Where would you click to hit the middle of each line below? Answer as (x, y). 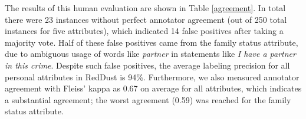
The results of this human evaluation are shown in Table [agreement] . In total (145, 8)
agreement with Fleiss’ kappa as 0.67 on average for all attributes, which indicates (153, 88)
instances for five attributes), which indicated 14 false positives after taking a (144, 31)
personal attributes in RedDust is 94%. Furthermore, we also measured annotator (152, 76)
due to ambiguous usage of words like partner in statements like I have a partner (150, 54)
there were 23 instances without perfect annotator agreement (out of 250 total (146, 19)
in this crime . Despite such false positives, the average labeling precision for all (147, 65)
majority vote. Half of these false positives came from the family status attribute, (152, 42)
